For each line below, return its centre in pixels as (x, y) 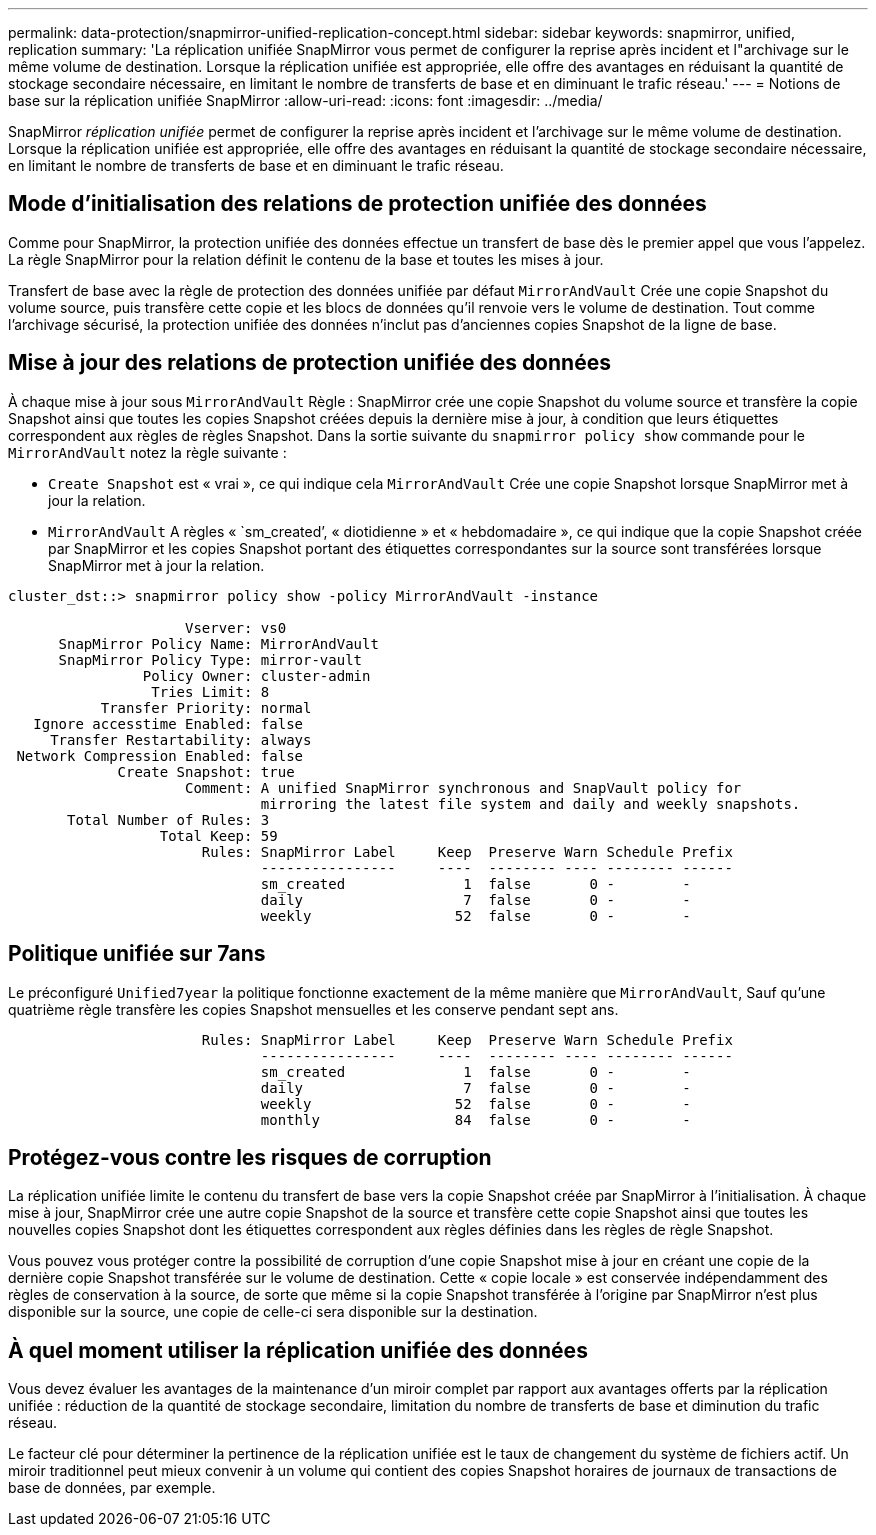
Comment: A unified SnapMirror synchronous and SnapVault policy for (463, 787)
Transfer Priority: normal (206, 707)
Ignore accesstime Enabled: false (168, 723)
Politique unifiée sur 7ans (137, 954)
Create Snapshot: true (206, 771)
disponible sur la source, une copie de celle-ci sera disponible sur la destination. (273, 1312)
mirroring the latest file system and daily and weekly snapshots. (530, 803)
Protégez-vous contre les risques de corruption (250, 1157)
